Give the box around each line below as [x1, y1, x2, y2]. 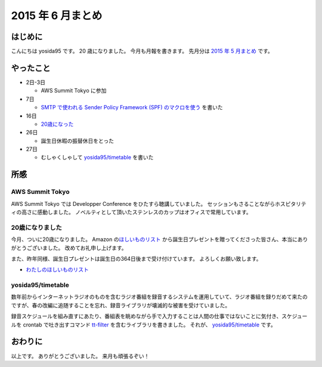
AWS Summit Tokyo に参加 [41, 87, 107, 94]
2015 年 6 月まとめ [11, 9, 103, 22]
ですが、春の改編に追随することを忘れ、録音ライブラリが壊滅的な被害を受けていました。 [11, 301, 231, 309]
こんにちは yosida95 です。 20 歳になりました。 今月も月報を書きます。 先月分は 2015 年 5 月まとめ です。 [11, 48, 274, 55]
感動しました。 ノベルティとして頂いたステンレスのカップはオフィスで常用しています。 [36, 209, 252, 216]
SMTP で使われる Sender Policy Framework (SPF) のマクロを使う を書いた [41, 104, 223, 111]
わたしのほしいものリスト [26, 266, 89, 273]
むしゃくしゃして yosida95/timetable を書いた [41, 154, 154, 161]
